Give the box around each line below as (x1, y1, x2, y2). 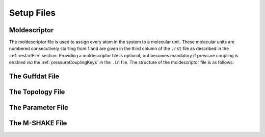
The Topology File (9, 88, 65, 96)
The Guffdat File (9, 72, 60, 81)
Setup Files (9, 7, 56, 18)
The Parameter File (9, 103, 68, 112)
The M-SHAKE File (9, 119, 67, 127)
